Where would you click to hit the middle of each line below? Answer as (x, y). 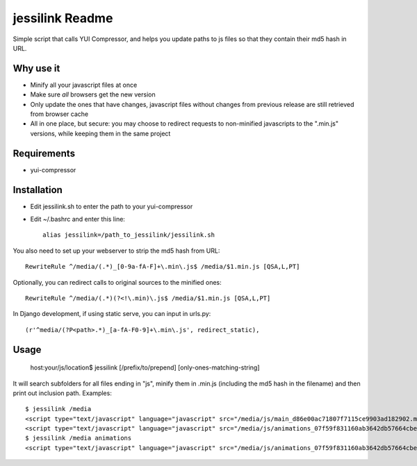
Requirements (44, 153)
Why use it (36, 68)
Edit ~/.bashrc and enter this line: (77, 219)
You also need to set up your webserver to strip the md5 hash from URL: (116, 251)
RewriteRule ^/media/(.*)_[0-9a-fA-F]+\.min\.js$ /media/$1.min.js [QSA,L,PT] (163, 267)
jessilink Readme (63, 18)
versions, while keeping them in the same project (100, 133)
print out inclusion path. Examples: (63, 393)
